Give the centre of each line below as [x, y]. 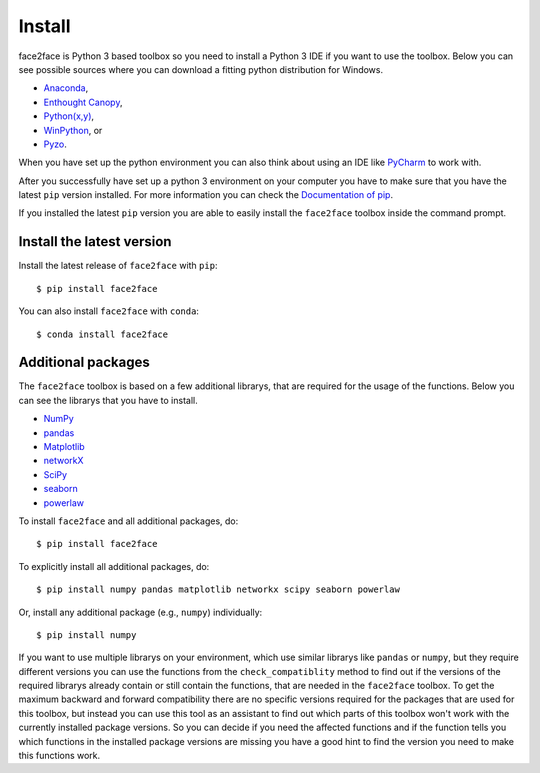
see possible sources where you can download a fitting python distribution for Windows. [201, 69]
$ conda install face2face [102, 334]
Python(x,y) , [69, 116]
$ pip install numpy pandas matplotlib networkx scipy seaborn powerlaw [218, 589]
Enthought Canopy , [83, 102]
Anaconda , [66, 88]
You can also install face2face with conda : [109, 311]
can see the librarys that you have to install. [108, 400]
